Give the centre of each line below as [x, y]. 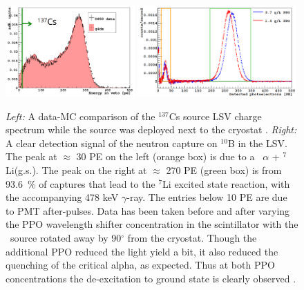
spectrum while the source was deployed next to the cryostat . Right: [151, 129]
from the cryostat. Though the [192, 237]
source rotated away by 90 [66, 237]
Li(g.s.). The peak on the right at [76, 170]
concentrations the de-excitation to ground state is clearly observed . [151, 278]
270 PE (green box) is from [224, 170]
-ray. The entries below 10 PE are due [207, 197]
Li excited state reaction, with [226, 183]
